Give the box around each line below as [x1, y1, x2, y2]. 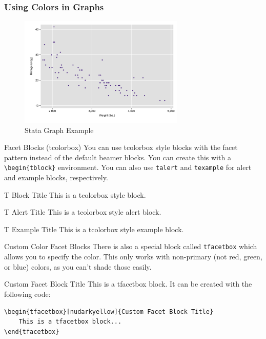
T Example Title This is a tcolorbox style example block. [4, 223, 184, 234]
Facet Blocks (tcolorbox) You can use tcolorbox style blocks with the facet [4, 142, 238, 153]
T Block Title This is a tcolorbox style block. [4, 189, 146, 200]
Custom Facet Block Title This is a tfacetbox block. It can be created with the [4, 278, 252, 289]
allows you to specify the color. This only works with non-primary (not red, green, [4, 251, 262, 262]
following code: [4, 288, 51, 299]
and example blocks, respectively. [4, 172, 108, 183]
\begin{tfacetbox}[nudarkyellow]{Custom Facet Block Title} [4, 308, 214, 315]
